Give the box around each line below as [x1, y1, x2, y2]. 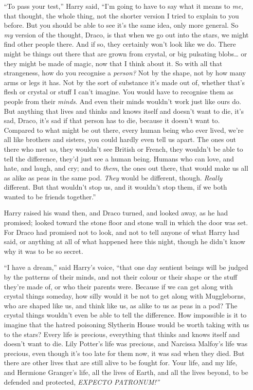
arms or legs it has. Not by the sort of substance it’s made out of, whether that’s [4, 77, 245, 87]
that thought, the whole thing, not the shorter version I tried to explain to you [4, 10, 239, 20]
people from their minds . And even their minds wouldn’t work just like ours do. [4, 96, 241, 106]
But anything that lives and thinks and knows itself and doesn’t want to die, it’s [4, 106, 244, 116]
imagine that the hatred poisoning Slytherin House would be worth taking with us [4, 319, 250, 329]
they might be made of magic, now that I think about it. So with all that [4, 58, 222, 68]
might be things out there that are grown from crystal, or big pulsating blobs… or [4, 48, 247, 58]
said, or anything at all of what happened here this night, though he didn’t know [4, 236, 246, 247]
